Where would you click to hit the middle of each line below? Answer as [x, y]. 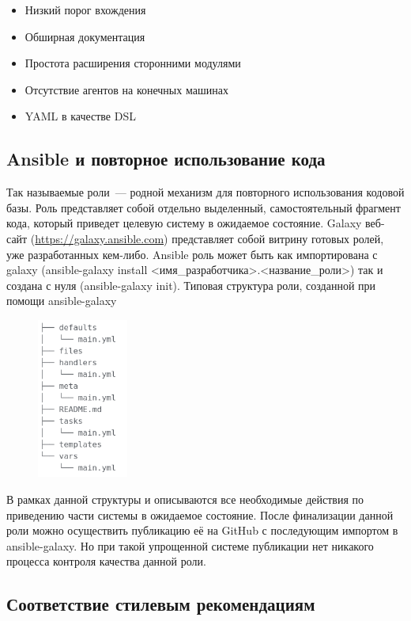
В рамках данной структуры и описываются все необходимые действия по [185, 499]
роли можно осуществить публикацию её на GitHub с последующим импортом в [202, 530]
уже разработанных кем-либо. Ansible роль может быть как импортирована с [192, 254]
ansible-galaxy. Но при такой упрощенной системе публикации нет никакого [190, 545]
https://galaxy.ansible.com [100, 238]
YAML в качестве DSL [80, 116]
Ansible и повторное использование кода [166, 159]
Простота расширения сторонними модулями [133, 63]
